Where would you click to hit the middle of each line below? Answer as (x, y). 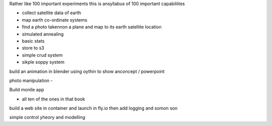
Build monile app (27, 90)
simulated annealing (43, 34)
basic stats (33, 41)
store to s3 (33, 48)
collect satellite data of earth (52, 13)
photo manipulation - (31, 80)
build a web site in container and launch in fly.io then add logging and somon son (93, 108)
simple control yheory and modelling (47, 117)
